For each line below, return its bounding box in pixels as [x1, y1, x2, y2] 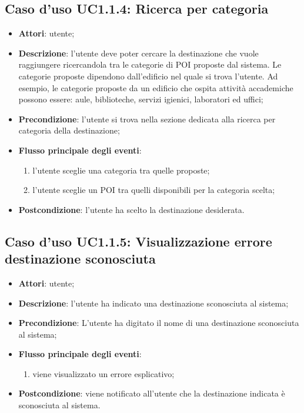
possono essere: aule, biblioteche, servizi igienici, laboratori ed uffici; [18, 93, 263, 105]
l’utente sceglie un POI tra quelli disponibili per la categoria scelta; [32, 184, 275, 196]
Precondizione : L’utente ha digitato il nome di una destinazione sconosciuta [18, 317, 299, 329]
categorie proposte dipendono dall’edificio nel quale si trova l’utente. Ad [18, 69, 278, 82]
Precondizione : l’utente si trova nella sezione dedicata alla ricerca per [18, 112, 276, 125]
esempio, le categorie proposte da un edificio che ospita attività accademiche [18, 81, 293, 94]
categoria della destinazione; [18, 124, 120, 136]
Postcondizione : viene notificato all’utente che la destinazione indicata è [18, 387, 285, 399]
